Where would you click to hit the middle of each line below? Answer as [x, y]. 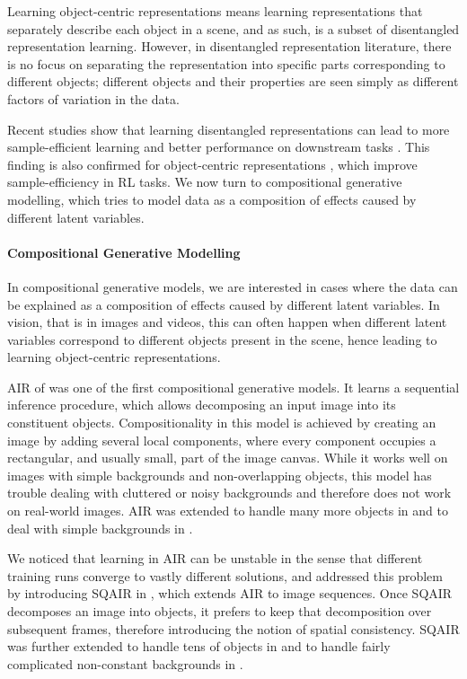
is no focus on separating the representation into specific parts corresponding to [226, 63]
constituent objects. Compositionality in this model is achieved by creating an [222, 423]
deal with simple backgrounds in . [100, 528]
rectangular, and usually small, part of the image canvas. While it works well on [228, 458]
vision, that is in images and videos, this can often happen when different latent [227, 322]
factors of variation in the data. [93, 98]
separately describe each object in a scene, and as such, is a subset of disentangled [233, 28]
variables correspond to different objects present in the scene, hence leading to [222, 339]
